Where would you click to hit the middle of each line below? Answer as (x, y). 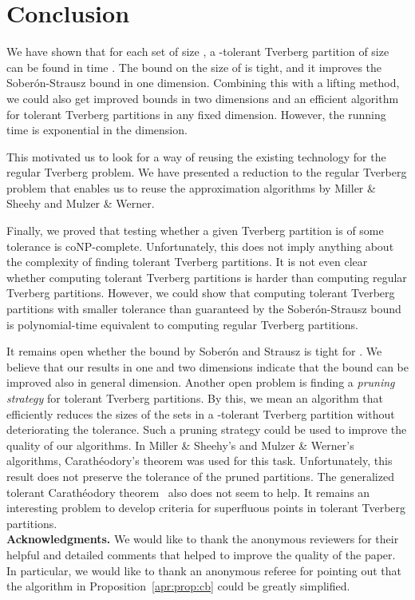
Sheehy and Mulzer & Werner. (81, 203)
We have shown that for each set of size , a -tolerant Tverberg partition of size (198, 52)
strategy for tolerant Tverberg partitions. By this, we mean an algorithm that (195, 398)
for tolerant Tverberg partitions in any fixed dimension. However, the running (196, 114)
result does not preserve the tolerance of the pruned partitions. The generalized (200, 476)
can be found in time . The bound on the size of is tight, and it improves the (194, 67)
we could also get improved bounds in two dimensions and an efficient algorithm (203, 98)
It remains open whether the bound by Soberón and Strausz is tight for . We (194, 351)
